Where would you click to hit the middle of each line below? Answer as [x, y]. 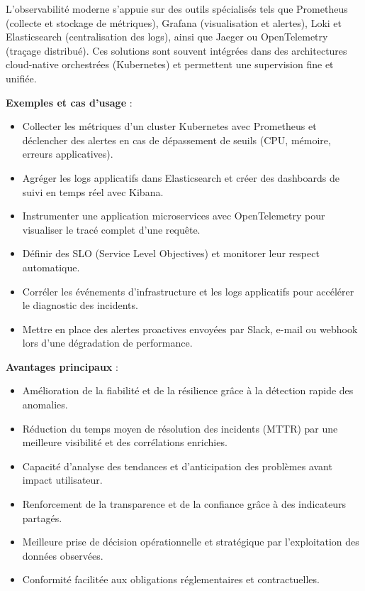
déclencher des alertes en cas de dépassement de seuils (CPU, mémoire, [176, 140]
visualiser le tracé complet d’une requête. [111, 229]
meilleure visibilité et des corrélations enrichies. [125, 442]
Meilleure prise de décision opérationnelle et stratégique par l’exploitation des [191, 542]
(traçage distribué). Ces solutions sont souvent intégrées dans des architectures [176, 50]
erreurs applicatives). [68, 154]
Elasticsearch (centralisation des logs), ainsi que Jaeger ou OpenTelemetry [167, 37]
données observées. [63, 555]
